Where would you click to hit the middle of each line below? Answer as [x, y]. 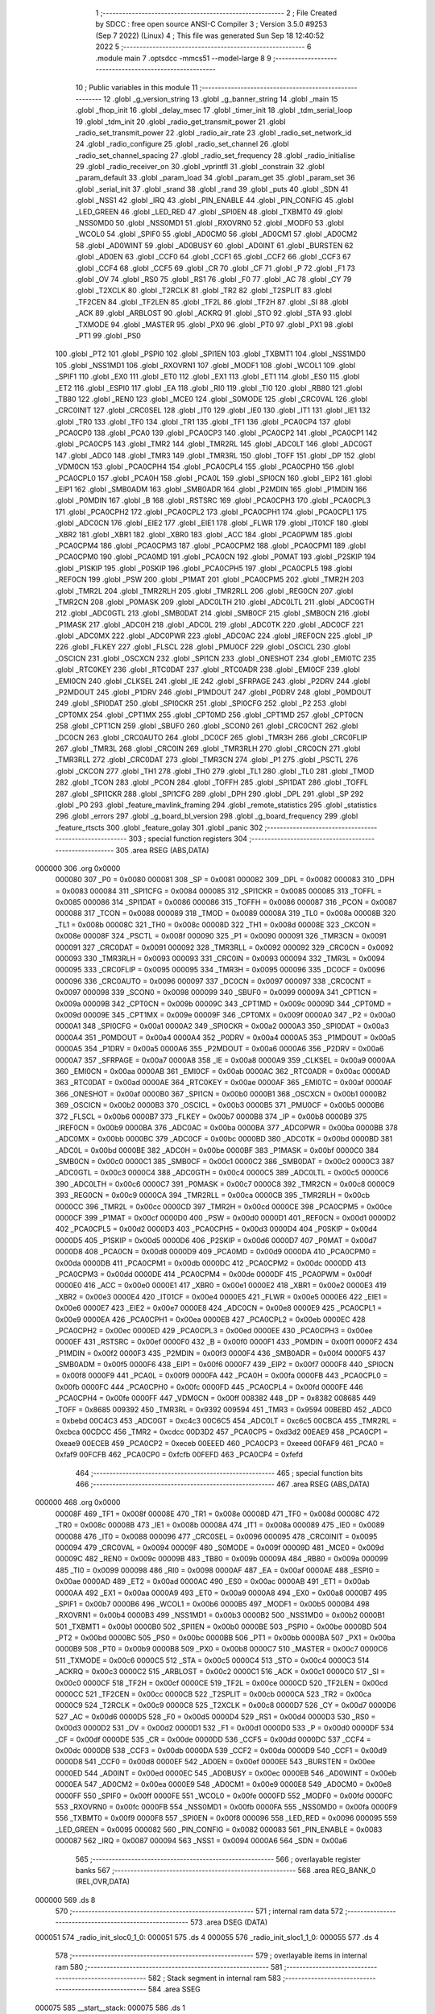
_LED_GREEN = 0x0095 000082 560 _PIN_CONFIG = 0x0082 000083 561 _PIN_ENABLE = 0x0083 [219, 1830]
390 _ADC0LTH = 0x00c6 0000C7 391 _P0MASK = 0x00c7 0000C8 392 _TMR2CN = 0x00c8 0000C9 [225, 1183]
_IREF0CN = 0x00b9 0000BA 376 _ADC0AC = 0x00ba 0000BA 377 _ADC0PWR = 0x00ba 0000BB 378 [226, 1127]
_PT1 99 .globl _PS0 [108, 335]
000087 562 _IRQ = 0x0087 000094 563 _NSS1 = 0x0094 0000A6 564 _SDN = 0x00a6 [201, 1841]
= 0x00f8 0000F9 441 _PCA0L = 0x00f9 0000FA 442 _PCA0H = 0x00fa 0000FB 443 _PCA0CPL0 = [222, 1376]
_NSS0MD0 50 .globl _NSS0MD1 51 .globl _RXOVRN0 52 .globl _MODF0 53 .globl [209, 223]
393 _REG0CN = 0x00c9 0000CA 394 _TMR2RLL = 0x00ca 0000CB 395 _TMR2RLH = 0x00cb [213, 1196]
